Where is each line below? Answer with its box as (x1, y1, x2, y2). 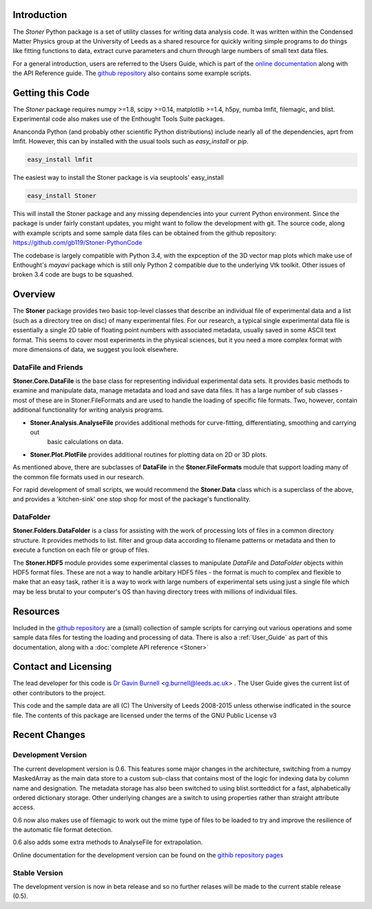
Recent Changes (12, 729, 86, 741)
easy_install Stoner (27, 192, 96, 200)
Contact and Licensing (12, 661, 112, 672)
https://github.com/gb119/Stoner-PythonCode (12, 239, 143, 247)
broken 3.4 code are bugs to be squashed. (12, 270, 134, 279)
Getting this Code (12, 87, 90, 99)
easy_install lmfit (27, 156, 93, 163)
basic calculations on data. (47, 438, 123, 446)
